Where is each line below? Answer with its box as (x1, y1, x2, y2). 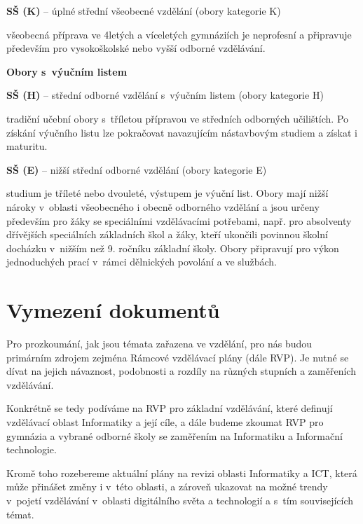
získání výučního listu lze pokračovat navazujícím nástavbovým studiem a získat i (6, 125, 357, 139)
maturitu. (6, 139, 48, 153)
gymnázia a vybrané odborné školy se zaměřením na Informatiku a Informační (6, 428, 343, 443)
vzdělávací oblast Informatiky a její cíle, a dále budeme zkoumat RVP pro (6, 415, 324, 429)
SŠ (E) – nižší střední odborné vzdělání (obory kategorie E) (6, 162, 267, 177)
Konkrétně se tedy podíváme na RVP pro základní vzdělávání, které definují (6, 401, 333, 415)
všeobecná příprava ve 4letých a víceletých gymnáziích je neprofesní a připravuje (6, 27, 352, 41)
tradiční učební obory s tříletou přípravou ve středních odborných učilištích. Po (6, 111, 349, 125)
